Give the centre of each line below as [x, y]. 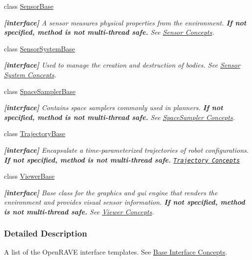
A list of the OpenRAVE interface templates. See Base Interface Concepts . [116, 251]
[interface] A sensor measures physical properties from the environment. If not [125, 22]
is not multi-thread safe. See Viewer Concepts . [79, 211]
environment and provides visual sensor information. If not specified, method [125, 202]
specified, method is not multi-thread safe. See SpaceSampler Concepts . [119, 117]
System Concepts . [30, 74]
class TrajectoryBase [35, 133]
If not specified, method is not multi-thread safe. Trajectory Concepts [122, 159]
